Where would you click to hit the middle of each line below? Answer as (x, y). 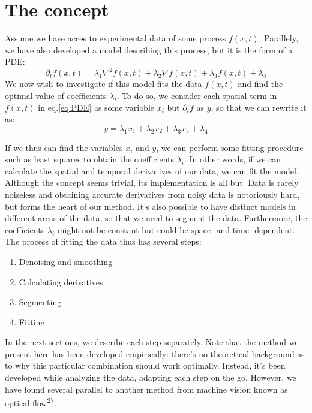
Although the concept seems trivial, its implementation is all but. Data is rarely (152, 183)
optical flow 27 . (31, 402)
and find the (260, 84)
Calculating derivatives (61, 281)
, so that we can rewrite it (259, 107)
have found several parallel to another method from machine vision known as (146, 389)
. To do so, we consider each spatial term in (197, 95)
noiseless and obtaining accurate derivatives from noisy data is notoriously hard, (152, 194)
